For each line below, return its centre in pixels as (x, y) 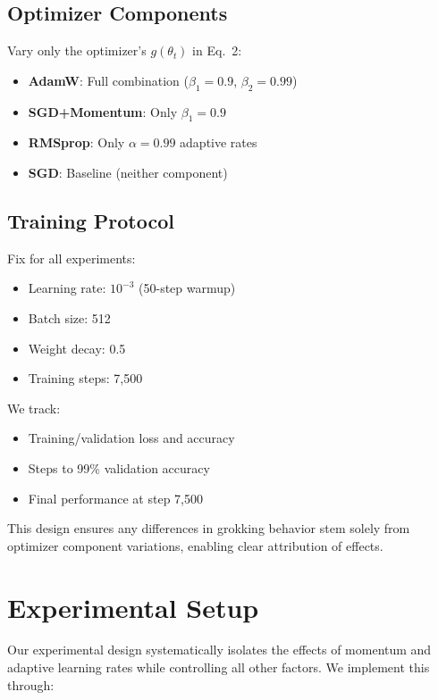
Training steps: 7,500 (85, 378)
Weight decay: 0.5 (77, 348)
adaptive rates (219, 142)
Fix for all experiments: (72, 258)
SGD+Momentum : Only (103, 111)
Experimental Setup (133, 607)
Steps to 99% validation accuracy (119, 467)
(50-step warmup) (187, 288)
